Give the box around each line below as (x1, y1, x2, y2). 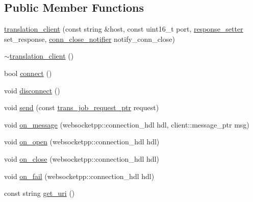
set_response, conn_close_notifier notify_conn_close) (4, 33, 175, 44)
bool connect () (4, 67, 52, 78)
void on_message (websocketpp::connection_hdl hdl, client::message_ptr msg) (4, 119, 249, 130)
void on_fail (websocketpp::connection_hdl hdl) (4, 170, 155, 181)
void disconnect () (4, 85, 60, 95)
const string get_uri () (4, 188, 75, 198)
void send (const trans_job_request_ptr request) (4, 102, 159, 113)
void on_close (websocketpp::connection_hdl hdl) (4, 153, 159, 164)
